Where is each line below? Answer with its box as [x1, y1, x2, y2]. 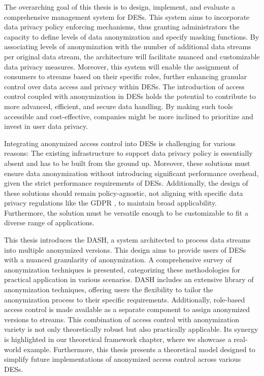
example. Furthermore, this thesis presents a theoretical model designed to [23, 344, 255, 354]
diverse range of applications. [4, 217, 94, 228]
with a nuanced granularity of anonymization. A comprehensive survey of [4, 254, 232, 265]
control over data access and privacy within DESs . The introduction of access [4, 81, 245, 91]
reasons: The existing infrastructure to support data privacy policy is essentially [4, 148, 253, 158]
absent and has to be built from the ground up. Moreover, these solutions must [4, 157, 250, 168]
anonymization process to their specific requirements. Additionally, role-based [4, 294, 245, 304]
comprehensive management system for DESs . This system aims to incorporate [4, 11, 250, 22]
